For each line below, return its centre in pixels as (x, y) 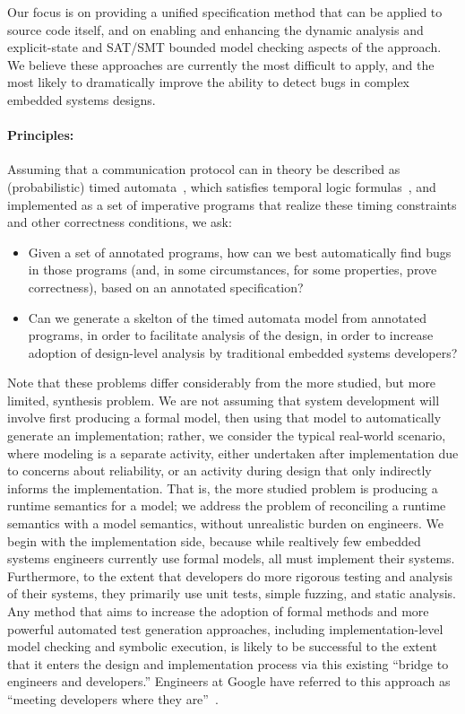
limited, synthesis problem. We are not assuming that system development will (224, 400)
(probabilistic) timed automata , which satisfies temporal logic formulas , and (222, 186)
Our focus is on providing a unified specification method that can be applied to (225, 12)
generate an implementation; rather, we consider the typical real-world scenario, (227, 435)
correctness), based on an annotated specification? (166, 287)
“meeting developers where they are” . (113, 698)
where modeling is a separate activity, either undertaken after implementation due (233, 453)
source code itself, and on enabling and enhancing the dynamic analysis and (215, 29)
